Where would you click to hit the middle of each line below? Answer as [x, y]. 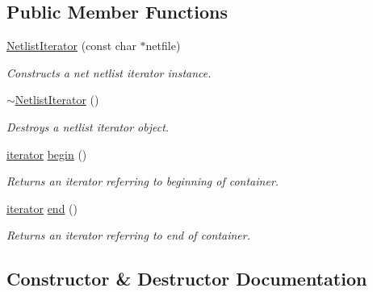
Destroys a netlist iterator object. [88, 126]
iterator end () [42, 208]
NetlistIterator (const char [71, 46]
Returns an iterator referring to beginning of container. [143, 181]
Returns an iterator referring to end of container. [129, 235]
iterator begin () [47, 154]
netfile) [163, 46]
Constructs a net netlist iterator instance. [109, 72]
